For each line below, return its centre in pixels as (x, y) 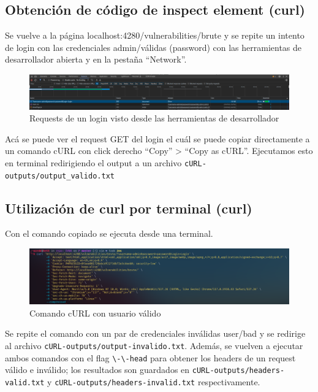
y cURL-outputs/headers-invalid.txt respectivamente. (154, 381)
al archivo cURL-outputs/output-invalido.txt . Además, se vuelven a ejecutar (154, 345)
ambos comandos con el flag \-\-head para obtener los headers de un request (150, 357)
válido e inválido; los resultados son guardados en (97, 370)
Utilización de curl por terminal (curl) (129, 208)
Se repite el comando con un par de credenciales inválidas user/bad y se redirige (155, 333)
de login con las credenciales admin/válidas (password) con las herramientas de (153, 47)
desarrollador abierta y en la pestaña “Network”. (96, 59)
